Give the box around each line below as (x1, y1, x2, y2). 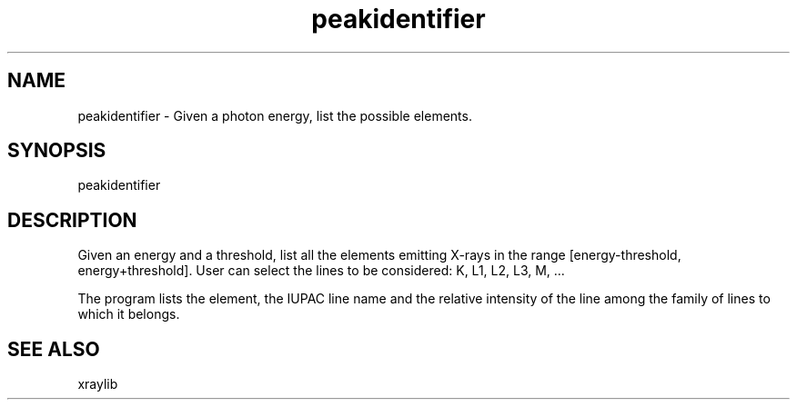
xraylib (77, 376, 118, 392)
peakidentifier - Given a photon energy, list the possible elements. (77, 107, 472, 124)
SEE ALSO (7, 337, 100, 361)
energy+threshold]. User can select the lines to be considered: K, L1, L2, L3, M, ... (77, 263, 565, 279)
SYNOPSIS (7, 139, 106, 163)
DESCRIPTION (7, 208, 137, 232)
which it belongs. (77, 306, 180, 323)
